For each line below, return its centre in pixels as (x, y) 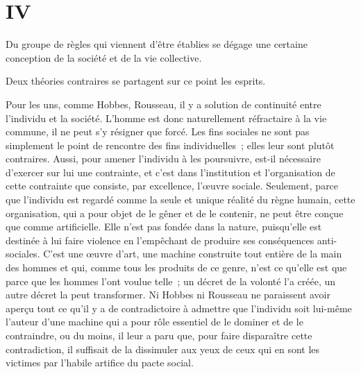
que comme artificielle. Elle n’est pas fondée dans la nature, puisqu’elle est (164, 227)
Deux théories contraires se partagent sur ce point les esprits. (136, 81)
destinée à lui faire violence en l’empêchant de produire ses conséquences (160, 240)
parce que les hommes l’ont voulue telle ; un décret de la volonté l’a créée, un (171, 281)
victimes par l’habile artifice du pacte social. (100, 363)
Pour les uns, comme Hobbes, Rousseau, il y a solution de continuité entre (163, 104)
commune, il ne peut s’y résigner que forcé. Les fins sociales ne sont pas (158, 131)
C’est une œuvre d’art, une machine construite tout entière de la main (193, 254)
